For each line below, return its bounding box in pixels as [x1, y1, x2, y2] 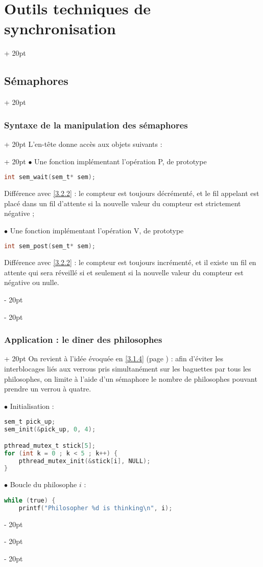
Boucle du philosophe [10, 479, 77, 490]
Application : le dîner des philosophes [4, 333, 162, 346]
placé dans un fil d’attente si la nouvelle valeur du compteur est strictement [4, 198, 241, 208]
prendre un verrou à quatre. [4, 383, 91, 394]
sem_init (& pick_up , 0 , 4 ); [4, 426, 96, 433]
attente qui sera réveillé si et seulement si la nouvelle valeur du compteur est [4, 267, 244, 277]
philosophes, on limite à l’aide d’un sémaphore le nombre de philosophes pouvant [4, 373, 257, 384]
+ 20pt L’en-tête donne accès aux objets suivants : [4, 138, 162, 149]
